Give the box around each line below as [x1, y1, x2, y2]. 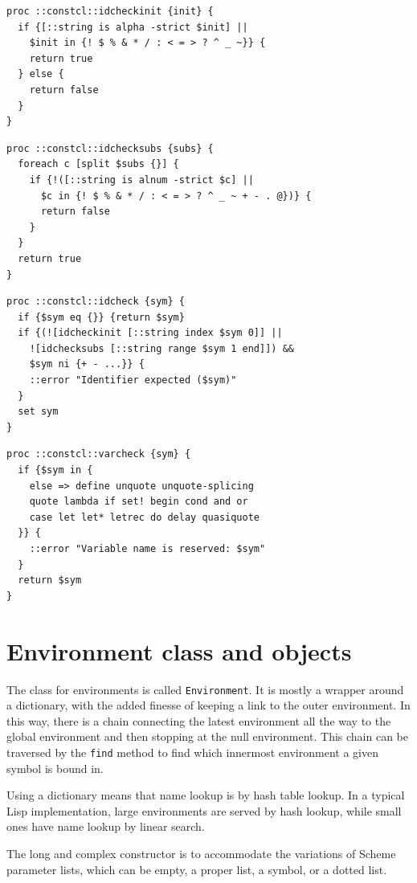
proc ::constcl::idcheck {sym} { [6, 296, 185, 308]
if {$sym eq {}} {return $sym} [18, 311, 185, 323]
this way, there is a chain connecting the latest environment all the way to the [6, 712, 391, 729]
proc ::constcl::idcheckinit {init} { [6, 6, 214, 17]
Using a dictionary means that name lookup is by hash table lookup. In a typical [6, 787, 405, 803]
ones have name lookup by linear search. [6, 818, 205, 835]
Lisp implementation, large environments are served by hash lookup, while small [6, 802, 402, 819]
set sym [18, 406, 59, 418]
